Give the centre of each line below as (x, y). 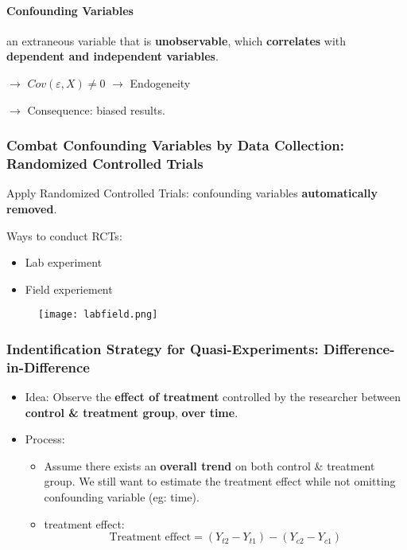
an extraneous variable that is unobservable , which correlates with (176, 40)
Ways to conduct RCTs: (64, 235)
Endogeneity (160, 82)
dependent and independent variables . (112, 56)
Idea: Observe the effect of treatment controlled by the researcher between (213, 397)
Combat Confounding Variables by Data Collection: (175, 145)
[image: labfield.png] (98, 315)
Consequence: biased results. (96, 109)
